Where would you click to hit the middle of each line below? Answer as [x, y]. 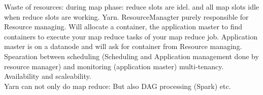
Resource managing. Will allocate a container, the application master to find [123, 27]
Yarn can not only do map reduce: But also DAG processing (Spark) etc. [118, 86]
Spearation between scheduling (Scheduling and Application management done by [131, 56]
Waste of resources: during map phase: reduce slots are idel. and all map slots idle [132, 7]
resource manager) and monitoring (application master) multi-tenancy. [114, 66]
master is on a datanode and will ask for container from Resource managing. [123, 46]
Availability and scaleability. [48, 76]
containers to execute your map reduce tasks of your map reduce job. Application [131, 36]
